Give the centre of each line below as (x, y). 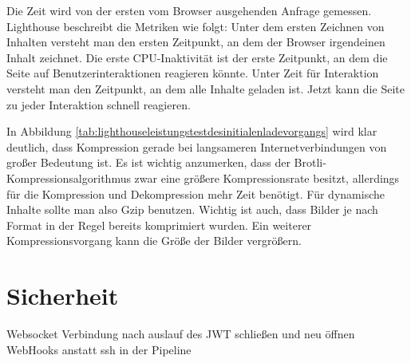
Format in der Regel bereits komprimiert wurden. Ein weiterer (159, 225)
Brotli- (310, 162)
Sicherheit (63, 296)
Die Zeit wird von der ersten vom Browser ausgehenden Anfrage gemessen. (189, 10)
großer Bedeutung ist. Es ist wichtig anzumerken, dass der (148, 162)
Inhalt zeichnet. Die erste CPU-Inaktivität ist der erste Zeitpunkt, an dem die (197, 57)
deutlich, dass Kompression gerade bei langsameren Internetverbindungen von (197, 146)
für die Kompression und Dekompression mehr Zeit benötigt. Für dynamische (196, 193)
